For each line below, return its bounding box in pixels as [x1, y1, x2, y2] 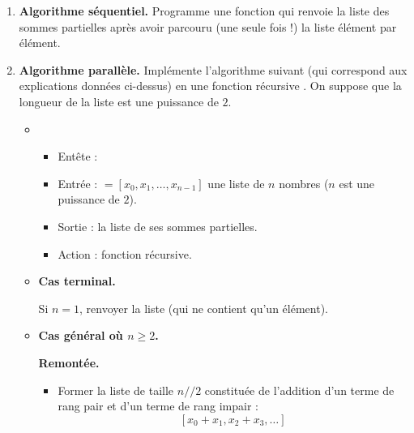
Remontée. [38, 354, 100, 371]
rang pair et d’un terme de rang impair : [58, 397, 258, 414]
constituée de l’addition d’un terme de [204, 381, 395, 398]
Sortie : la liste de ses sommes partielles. [58, 217, 258, 234]
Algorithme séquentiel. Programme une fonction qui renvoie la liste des [19, 2, 390, 19]
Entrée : [58, 174, 98, 191]
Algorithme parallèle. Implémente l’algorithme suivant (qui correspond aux [19, 61, 408, 78]
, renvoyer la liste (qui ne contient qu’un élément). [79, 299, 328, 316]
